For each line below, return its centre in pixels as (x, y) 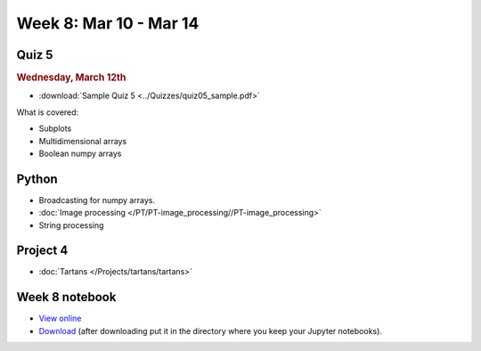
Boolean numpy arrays (80, 153)
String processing (71, 225)
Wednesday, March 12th (71, 78)
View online (60, 318)
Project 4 (42, 251)
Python (37, 179)
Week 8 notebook (66, 297)
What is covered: (48, 112)
